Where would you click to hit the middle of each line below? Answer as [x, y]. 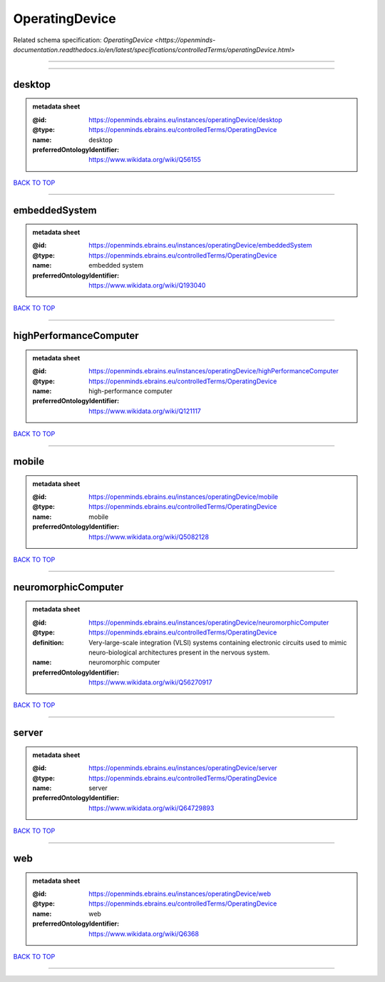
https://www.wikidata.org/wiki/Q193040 [147, 285]
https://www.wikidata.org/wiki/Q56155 [145, 160]
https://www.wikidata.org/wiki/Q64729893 [152, 808]
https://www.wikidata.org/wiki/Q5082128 [149, 537]
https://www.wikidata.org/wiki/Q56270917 [150, 682]
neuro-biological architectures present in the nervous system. [179, 652]
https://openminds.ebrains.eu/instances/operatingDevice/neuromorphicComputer [209, 622]
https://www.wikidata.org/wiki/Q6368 [144, 933]
